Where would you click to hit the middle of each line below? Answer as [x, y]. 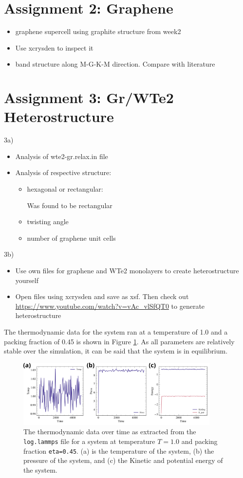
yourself [27, 280]
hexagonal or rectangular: [65, 189]
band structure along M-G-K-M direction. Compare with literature [115, 64]
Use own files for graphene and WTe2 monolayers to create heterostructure [127, 270]
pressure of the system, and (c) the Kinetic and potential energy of [123, 460]
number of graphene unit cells [71, 238]
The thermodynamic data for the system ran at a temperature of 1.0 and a [116, 331]
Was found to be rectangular [70, 205]
